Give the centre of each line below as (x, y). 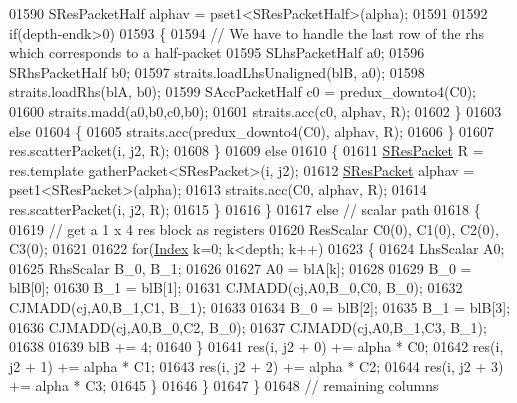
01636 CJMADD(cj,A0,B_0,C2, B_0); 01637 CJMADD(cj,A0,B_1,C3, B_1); (248, 326)
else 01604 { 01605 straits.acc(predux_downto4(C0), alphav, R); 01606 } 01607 (252, 130)
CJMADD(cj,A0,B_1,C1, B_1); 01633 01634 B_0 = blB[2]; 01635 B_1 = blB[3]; (260, 306)
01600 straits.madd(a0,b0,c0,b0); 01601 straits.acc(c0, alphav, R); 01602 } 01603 (255, 110)
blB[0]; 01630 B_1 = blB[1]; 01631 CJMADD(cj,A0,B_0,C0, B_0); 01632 (236, 287)
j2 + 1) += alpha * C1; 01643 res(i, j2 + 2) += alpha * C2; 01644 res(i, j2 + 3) (256, 365)
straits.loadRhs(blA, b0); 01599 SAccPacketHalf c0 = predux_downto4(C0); (242, 91)
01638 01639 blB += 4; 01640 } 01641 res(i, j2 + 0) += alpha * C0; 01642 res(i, (256, 346)
